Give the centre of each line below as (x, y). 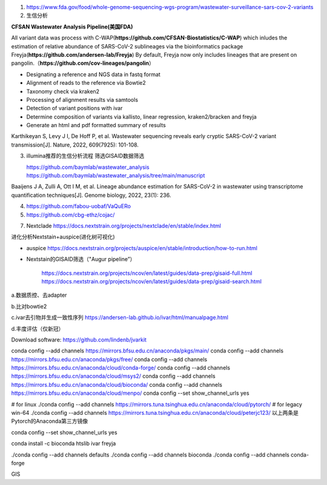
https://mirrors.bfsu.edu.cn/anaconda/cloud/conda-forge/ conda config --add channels (121, 368)
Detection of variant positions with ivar (74, 108)
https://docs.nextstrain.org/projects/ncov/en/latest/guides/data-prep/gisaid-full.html (147, 273)
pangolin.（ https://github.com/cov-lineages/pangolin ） (83, 63)
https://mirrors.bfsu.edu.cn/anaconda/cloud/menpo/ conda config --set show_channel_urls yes (130, 393)
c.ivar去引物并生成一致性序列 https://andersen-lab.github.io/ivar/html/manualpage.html (120, 317)
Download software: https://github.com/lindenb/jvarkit (79, 340)
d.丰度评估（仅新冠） (38, 328)
